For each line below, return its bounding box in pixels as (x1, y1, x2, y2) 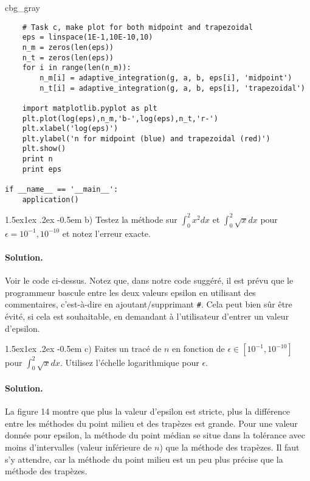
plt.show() (22, 144, 66, 153)
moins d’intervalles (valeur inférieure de (5, 441, 152, 453)
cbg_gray (5, 1, 40, 13)
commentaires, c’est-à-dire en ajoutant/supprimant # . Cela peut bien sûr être (5, 298, 292, 311)
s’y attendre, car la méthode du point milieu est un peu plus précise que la (5, 452, 283, 465)
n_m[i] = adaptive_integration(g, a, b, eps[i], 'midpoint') (40, 73, 292, 82)
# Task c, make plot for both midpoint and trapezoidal (22, 23, 253, 32)
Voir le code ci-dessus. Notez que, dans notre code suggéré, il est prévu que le (5, 274, 294, 287)
